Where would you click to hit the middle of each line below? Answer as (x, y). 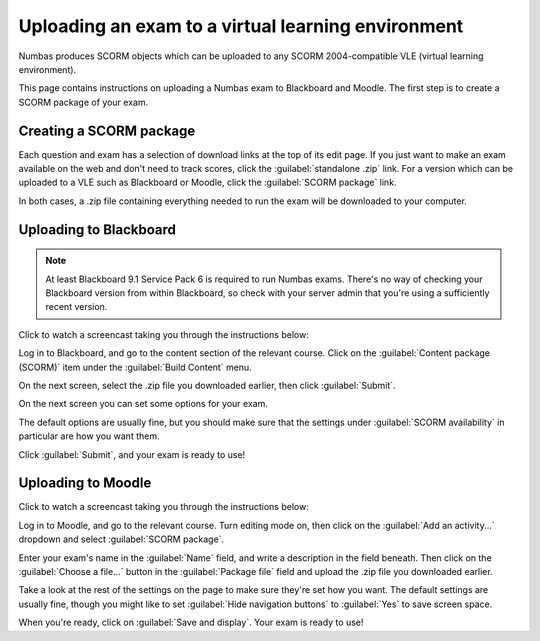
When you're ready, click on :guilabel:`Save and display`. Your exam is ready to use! (191, 622)
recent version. (76, 307)
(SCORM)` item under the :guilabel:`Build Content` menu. (135, 367)
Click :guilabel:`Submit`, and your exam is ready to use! (132, 454)
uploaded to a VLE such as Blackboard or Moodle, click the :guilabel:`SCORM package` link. (207, 182)
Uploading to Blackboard (97, 229)
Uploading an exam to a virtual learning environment (241, 26)
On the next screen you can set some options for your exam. (143, 404)
